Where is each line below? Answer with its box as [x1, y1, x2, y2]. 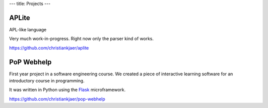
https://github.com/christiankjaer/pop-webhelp [9, 96, 105, 102]
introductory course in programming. [9, 77, 85, 84]
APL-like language [9, 26, 47, 32]
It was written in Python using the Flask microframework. [9, 87, 126, 93]
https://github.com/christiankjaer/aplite [9, 45, 89, 51]
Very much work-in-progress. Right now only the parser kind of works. [9, 36, 154, 42]
